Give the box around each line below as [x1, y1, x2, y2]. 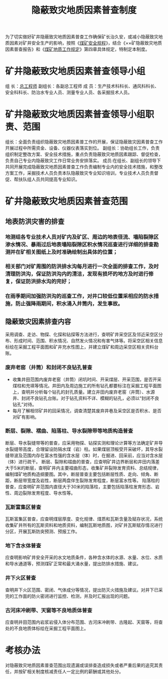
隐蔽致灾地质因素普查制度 [31, 5, 136, 16]
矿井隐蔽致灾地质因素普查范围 [5, 196, 128, 207]
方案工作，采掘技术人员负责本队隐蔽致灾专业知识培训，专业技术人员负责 [5, 170, 154, 176]
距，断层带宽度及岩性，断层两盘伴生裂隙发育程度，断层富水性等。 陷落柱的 [5, 477, 160, 483]
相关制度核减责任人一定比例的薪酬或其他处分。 [26, 668, 123, 674]
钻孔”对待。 [12, 401, 36, 407]
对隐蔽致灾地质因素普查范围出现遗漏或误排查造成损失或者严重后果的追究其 [5, 662, 158, 668]
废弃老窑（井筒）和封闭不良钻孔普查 [5, 364, 92, 371]
